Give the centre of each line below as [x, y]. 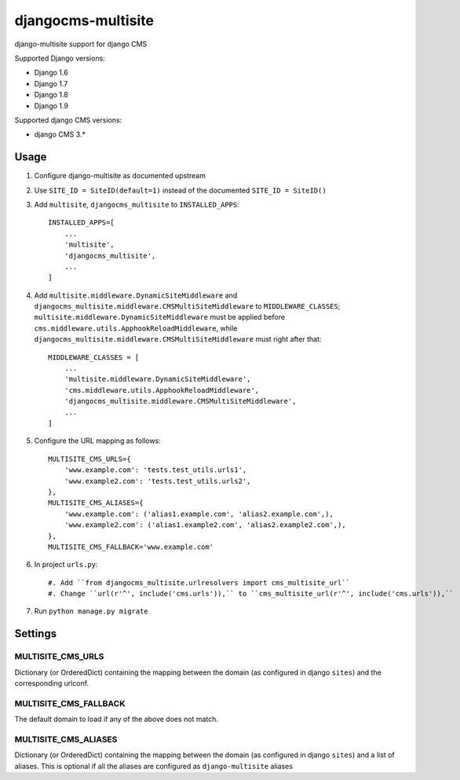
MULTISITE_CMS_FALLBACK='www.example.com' [131, 547]
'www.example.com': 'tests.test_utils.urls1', [155, 470]
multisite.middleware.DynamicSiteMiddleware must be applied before [160, 317]
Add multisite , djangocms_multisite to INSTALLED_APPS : [137, 204]
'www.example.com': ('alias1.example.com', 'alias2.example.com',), [199, 514]
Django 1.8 [51, 95]
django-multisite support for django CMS [81, 44]
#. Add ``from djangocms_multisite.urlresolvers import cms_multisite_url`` [199, 582]
